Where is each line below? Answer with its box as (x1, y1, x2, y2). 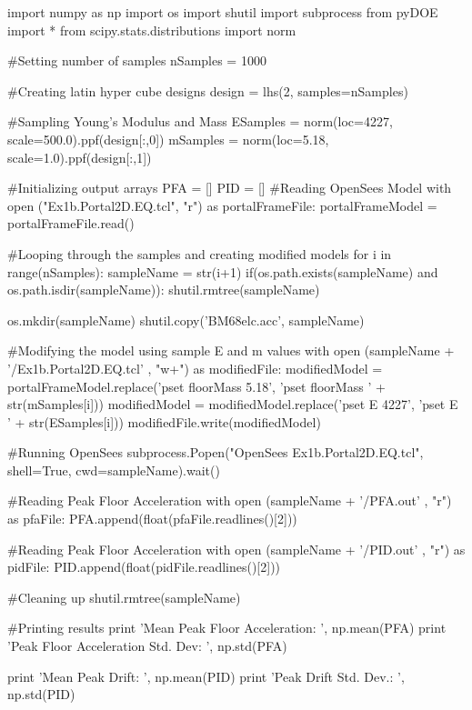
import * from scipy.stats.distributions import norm (7, 20, 296, 39)
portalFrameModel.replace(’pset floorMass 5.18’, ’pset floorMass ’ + (7, 376, 386, 395)
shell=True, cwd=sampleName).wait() (7, 460, 220, 479)
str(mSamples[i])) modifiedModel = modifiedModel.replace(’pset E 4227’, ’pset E (7, 395, 458, 414)
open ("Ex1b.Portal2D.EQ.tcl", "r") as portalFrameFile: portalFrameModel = (7, 195, 437, 215)
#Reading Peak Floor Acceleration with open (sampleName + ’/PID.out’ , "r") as (7, 539, 466, 558)
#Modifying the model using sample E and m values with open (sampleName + (7, 341, 455, 360)
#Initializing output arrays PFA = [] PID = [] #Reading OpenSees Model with (7, 178, 452, 197)
